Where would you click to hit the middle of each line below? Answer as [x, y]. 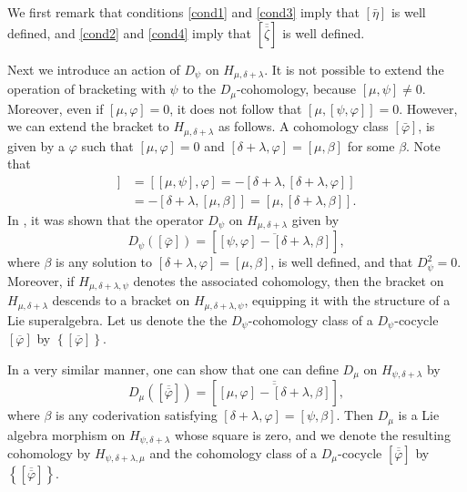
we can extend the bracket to [88, 126]
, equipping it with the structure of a [347, 300]
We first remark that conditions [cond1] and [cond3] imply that [183, 12]
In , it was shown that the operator [106, 219]
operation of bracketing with [86, 89]
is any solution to [104, 262]
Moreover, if [41, 280]
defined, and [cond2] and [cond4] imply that [130, 32]
